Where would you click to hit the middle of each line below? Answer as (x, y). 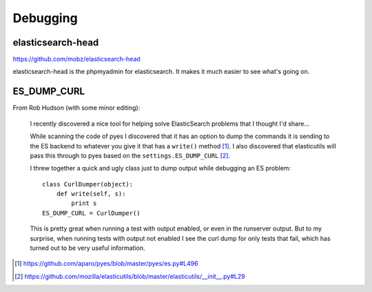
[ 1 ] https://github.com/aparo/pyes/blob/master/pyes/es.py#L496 (107, 264)
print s (84, 203)
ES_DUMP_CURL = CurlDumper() (91, 213)
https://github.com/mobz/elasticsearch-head (76, 59)
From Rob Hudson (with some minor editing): (76, 108)
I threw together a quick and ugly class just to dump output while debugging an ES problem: (161, 168)
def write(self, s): (91, 194)
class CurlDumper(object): (88, 184)
